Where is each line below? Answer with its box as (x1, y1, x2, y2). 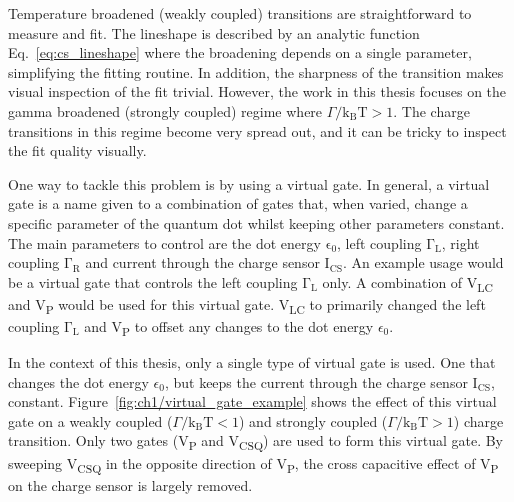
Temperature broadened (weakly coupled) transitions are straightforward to (8, 3, 472, 23)
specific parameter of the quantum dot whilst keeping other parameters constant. (8, 212, 505, 233)
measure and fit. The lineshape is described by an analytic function (8, 22, 420, 43)
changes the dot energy (8, 371, 149, 392)
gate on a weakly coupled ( (8, 410, 173, 431)
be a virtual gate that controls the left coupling (8, 271, 298, 292)
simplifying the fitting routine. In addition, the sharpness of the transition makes (8, 61, 504, 82)
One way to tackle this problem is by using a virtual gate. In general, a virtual (8, 173, 490, 194)
